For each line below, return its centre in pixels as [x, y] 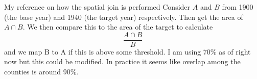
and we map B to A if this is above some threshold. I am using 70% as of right [127, 51]
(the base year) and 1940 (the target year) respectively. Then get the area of [124, 17]
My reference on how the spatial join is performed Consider [97, 7]
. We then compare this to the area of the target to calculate [118, 27]
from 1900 [238, 7]
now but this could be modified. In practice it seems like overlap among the [122, 61]
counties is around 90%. [41, 72]
